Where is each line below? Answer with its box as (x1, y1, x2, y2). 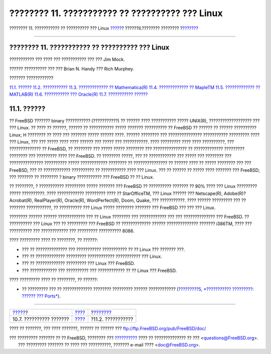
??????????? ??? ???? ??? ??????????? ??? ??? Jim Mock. (9, 56, 125, 62)
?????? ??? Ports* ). (22, 293, 61, 299)
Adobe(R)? (223, 190, 246, 196)
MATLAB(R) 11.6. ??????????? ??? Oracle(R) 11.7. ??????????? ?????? (9, 91, 148, 98)
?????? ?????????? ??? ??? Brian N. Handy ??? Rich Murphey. (9, 65, 134, 72)
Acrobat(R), (9, 197, 34, 203)
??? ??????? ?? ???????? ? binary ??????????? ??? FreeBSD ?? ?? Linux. (9, 174, 154, 180)
